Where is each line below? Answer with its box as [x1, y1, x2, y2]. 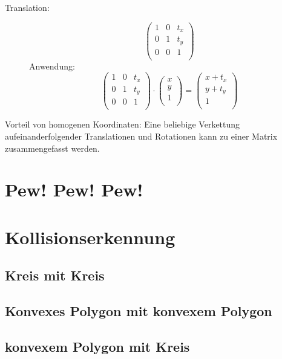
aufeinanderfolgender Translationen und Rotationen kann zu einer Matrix [5, 129, 278, 142]
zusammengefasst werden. [5, 141, 100, 154]
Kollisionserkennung [5, 224, 175, 249]
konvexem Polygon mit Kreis [5, 337, 190, 355]
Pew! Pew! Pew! [5, 177, 143, 202]
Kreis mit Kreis [5, 266, 105, 285]
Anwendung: [29, 59, 75, 72]
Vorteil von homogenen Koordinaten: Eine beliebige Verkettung [5, 118, 240, 131]
